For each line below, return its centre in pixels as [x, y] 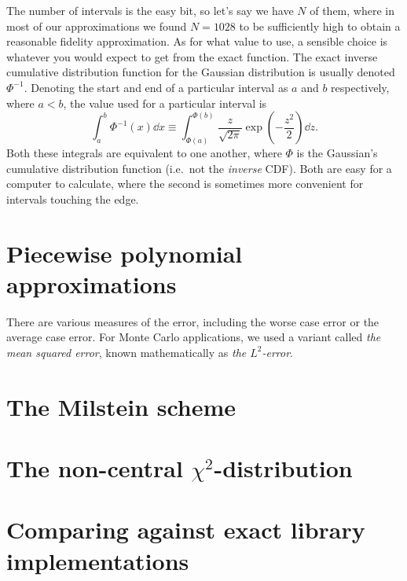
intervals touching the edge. [73, 199]
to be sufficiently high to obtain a [320, 26]
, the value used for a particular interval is [165, 103]
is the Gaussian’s [337, 153]
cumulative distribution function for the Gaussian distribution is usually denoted [201, 72]
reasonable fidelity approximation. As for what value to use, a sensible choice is [197, 41]
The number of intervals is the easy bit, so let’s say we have [150, 10]
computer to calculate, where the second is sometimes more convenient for [185, 184]
